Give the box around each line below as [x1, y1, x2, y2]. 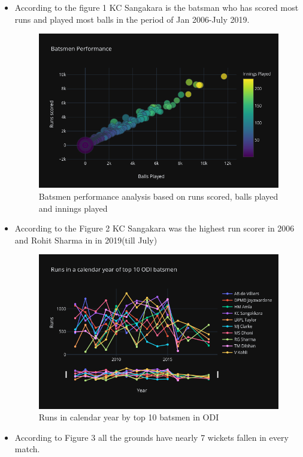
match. [14, 443, 40, 455]
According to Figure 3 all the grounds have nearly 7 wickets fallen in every [14, 431, 289, 443]
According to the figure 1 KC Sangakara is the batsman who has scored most [14, 1, 299, 13]
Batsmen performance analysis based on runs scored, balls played [38, 190, 278, 203]
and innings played [38, 202, 108, 214]
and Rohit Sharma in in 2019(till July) [14, 233, 157, 246]
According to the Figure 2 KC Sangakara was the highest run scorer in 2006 [14, 222, 295, 234]
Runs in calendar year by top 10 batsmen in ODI [38, 411, 219, 423]
